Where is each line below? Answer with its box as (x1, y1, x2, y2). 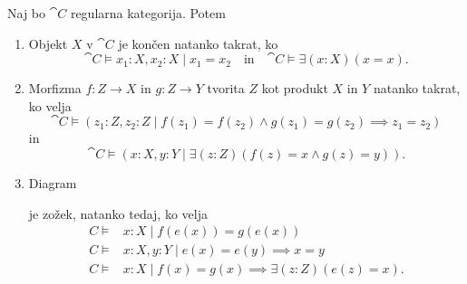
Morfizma (28, 79, 82, 98)
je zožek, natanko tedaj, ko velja (28, 204, 208, 222)
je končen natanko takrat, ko (118, 33, 278, 52)
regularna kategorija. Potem (70, 4, 226, 22)
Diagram (28, 173, 77, 192)
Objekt (28, 33, 68, 52)
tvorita (207, 79, 245, 98)
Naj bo (7, 4, 46, 22)
